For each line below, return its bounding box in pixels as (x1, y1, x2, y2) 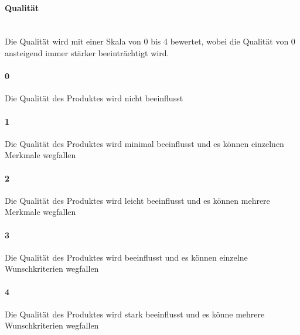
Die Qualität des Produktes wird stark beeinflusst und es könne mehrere (5, 307, 265, 320)
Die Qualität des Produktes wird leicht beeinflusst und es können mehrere (5, 194, 270, 206)
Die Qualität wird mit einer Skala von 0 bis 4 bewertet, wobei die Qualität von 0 (5, 35, 295, 47)
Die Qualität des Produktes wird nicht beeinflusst (5, 92, 183, 104)
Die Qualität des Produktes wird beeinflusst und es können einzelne (5, 251, 248, 263)
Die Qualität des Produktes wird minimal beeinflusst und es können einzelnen (5, 137, 284, 149)
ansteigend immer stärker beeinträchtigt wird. (5, 46, 169, 59)
